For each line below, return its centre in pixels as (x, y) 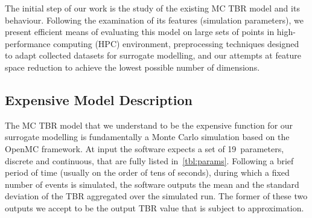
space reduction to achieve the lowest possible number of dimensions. (132, 67)
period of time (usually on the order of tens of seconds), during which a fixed (147, 172)
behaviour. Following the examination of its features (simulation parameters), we (154, 20)
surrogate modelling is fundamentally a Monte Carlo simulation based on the (147, 137)
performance (28, 43)
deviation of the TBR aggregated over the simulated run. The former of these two (156, 196)
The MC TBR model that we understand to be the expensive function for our (149, 125)
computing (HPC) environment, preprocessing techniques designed (176, 43)
